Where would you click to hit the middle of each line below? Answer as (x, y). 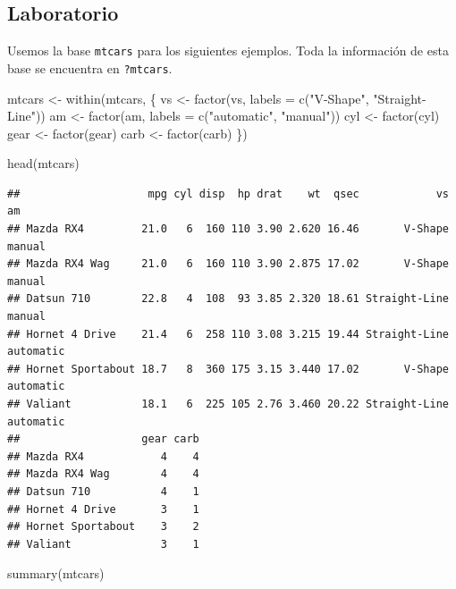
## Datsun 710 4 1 (103, 491)
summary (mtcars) (56, 573)
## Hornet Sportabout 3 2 (103, 527)
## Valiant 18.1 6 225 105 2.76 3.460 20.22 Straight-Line (228, 404)
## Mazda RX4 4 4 (103, 456)
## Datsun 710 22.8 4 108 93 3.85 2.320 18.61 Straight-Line (228, 299)
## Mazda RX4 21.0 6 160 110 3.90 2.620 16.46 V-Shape (228, 229)
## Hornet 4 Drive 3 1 (103, 509)
